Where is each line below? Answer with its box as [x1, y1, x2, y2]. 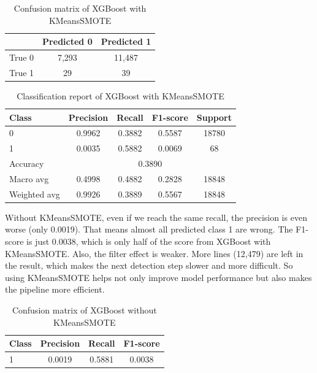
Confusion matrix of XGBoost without [12, 304, 157, 317]
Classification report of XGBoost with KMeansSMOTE [17, 89, 224, 102]
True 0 [9, 51, 34, 64]
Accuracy [9, 157, 44, 170]
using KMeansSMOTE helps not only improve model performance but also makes [5, 271, 312, 283]
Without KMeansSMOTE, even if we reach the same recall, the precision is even [5, 210, 307, 223]
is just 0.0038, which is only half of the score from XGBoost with [26, 235, 271, 248]
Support [196, 110, 232, 123]
